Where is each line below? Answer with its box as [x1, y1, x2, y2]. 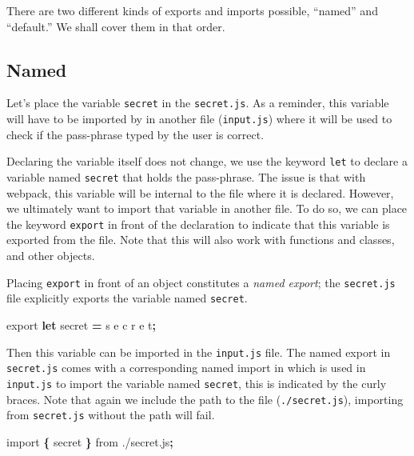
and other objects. [6, 247, 95, 264]
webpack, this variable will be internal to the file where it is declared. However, [6, 184, 394, 201]
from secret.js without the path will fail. [6, 406, 215, 423]
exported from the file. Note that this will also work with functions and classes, [6, 231, 395, 248]
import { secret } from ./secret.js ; [6, 433, 173, 450]
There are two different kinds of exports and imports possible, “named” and [6, 2, 378, 18]
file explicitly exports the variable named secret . [6, 290, 248, 306]
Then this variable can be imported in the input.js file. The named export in [6, 343, 391, 360]
